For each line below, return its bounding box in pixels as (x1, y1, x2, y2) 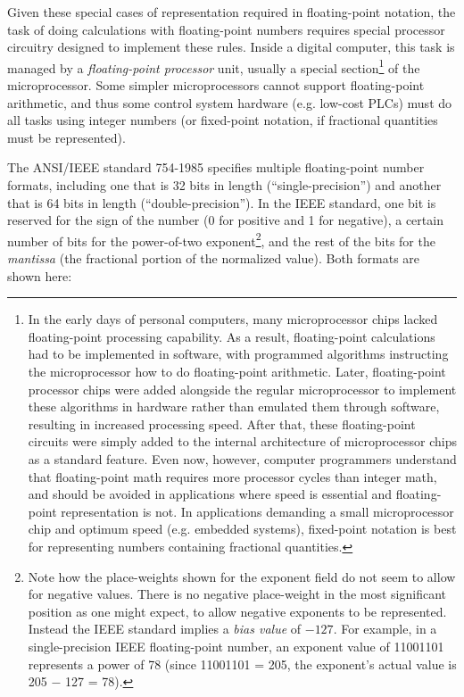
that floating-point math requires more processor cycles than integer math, (28, 467, 437, 485)
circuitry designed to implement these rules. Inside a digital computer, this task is (7, 37, 455, 56)
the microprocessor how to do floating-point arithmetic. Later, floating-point (28, 362, 446, 380)
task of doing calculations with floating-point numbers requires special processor (7, 20, 445, 38)
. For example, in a (333, 619, 437, 638)
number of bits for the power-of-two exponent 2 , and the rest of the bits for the (7, 228, 435, 250)
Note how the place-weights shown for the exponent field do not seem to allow (28, 567, 456, 585)
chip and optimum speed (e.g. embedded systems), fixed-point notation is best (28, 519, 457, 538)
